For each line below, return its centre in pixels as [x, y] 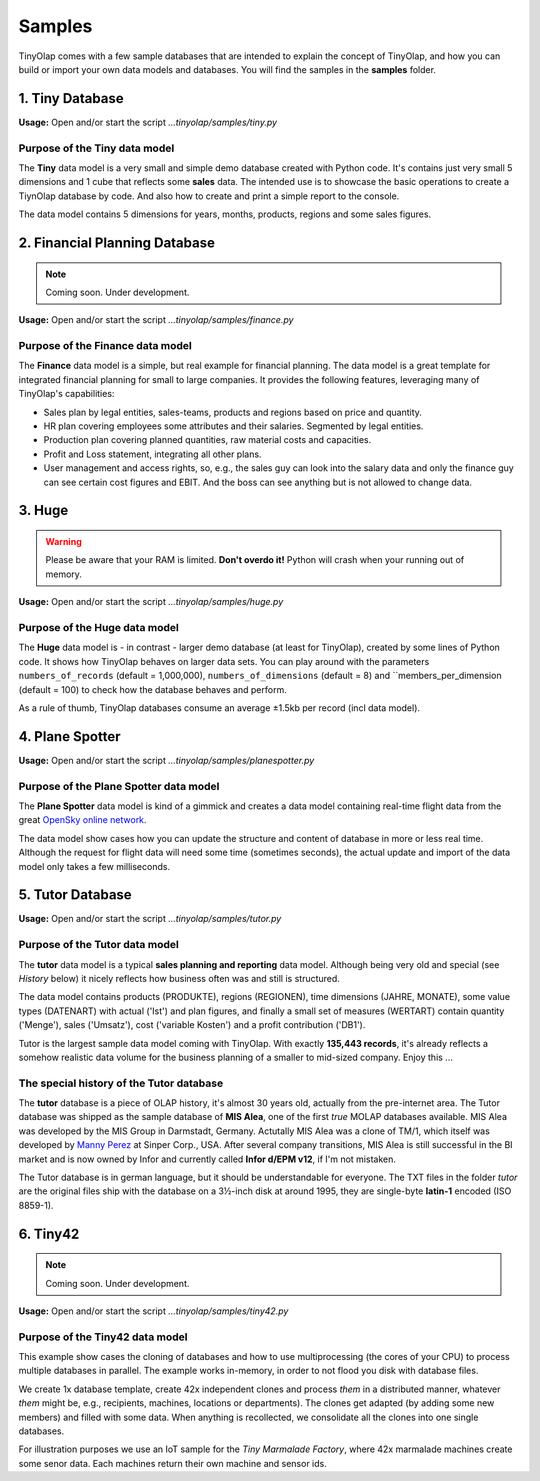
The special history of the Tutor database [121, 1083]
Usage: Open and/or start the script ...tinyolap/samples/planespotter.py [166, 760]
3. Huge [43, 510]
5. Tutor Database [75, 895]
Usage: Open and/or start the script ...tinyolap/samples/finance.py [156, 320]
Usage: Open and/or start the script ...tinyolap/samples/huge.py [151, 602]
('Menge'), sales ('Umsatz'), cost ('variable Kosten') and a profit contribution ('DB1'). [192, 1025]
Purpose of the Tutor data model [98, 945]
